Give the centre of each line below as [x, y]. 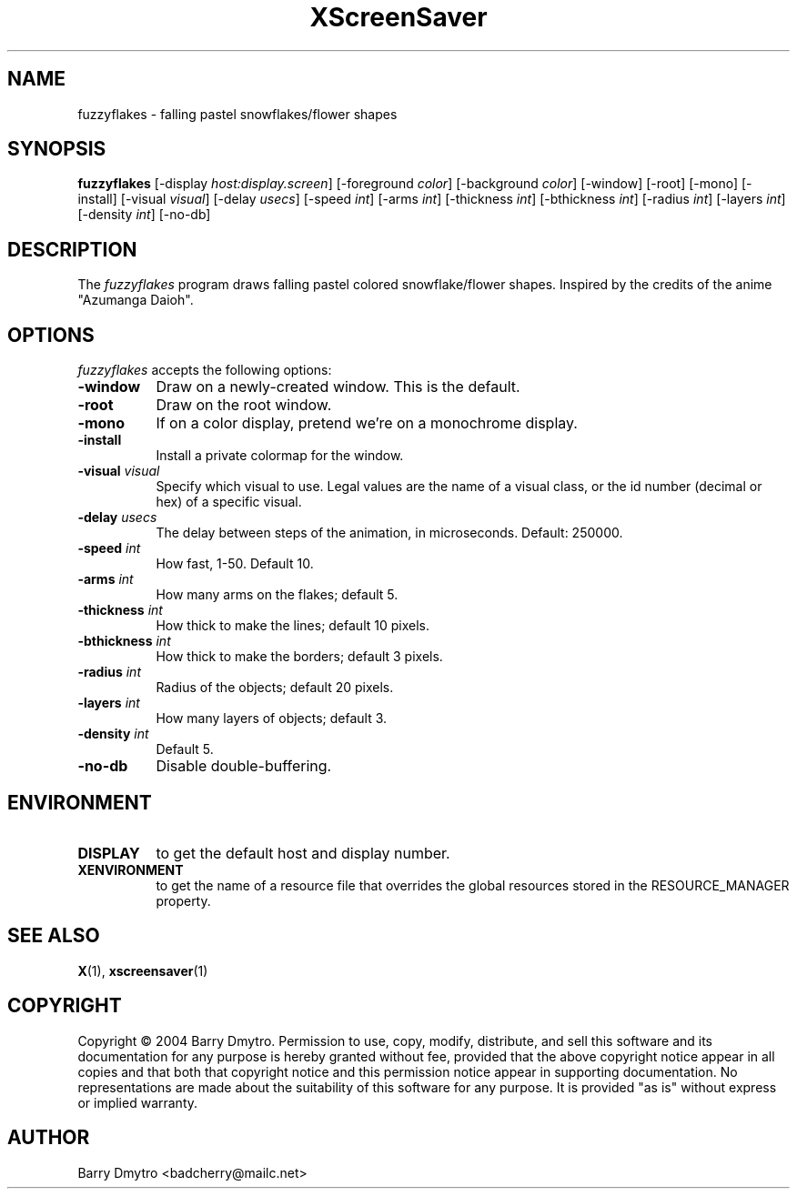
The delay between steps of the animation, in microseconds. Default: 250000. [389, 533]
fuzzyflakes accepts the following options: [205, 370]
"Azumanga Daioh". [136, 300]
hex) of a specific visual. [229, 502]
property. [183, 900]
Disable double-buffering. [244, 766]
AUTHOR [49, 1138]
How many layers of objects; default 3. [272, 719]
